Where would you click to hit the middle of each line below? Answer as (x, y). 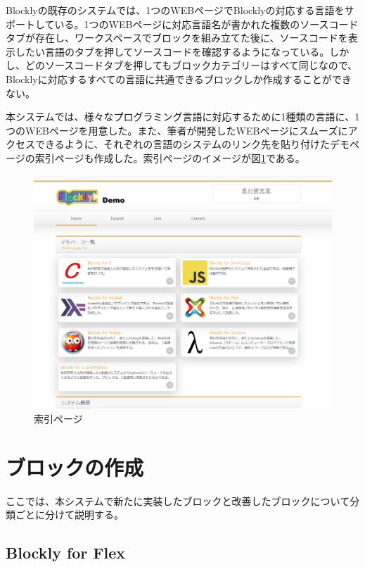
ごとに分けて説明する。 (69, 515)
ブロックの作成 (75, 467)
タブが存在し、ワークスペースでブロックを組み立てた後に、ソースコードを (177, 38)
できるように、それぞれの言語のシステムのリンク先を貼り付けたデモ (192, 144)
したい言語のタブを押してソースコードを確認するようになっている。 (172, 51)
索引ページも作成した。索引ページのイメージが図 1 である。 (170, 157)
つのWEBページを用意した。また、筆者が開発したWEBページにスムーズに (177, 130)
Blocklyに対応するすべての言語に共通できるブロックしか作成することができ (179, 79)
